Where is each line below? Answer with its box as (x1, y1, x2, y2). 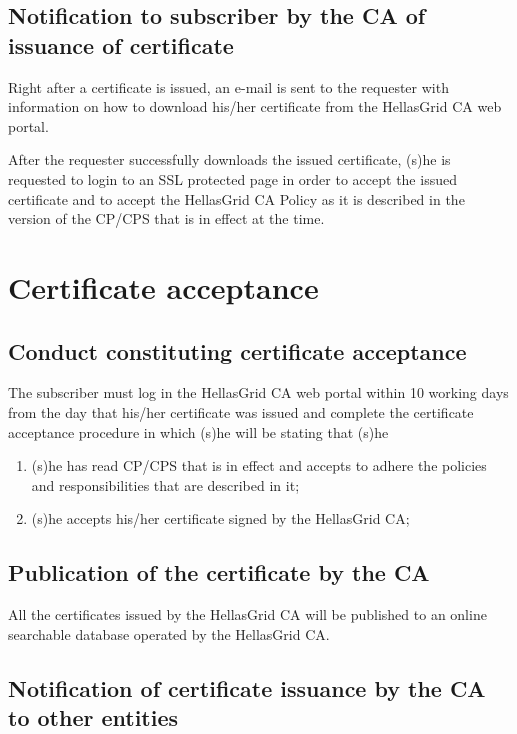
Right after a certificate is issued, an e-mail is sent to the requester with (8, 76, 449, 97)
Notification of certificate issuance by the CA (8, 672, 486, 703)
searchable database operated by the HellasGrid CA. (8, 623, 330, 644)
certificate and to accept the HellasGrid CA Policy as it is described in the (8, 188, 465, 209)
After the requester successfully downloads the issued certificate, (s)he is (8, 149, 451, 170)
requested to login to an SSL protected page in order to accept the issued (8, 168, 457, 189)
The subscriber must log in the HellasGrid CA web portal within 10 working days (8, 382, 509, 403)
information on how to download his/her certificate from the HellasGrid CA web (8, 96, 502, 117)
